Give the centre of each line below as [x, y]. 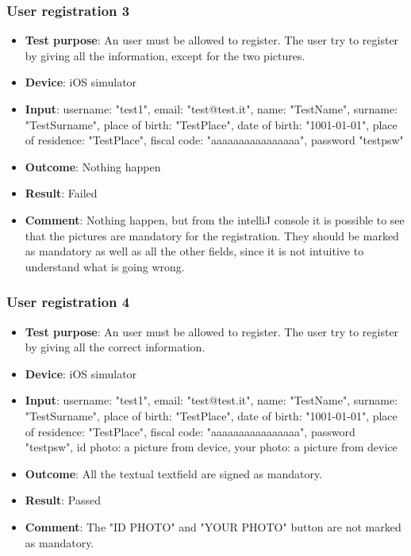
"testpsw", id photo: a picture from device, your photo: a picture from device [211, 447]
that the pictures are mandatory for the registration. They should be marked [212, 235]
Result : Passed [63, 500]
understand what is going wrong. [105, 266]
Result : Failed [61, 193]
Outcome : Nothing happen [93, 166]
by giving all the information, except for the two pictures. [165, 55]
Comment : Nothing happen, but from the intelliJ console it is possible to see [215, 219]
